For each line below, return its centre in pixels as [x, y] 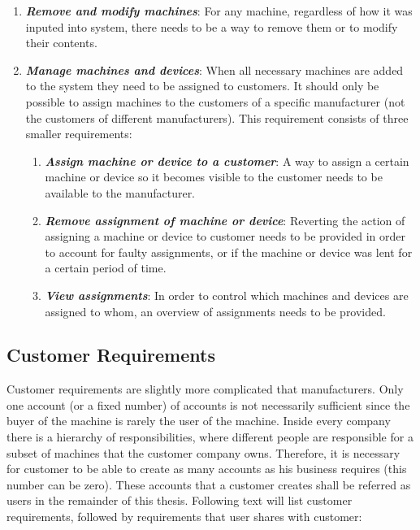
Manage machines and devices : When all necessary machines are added [214, 70]
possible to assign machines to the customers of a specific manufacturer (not [215, 101]
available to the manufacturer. [120, 192]
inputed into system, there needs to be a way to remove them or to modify [212, 26]
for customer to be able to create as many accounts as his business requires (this [207, 469]
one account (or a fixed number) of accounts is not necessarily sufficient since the [208, 404]
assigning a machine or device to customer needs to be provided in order [225, 236]
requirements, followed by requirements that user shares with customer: [184, 517]
